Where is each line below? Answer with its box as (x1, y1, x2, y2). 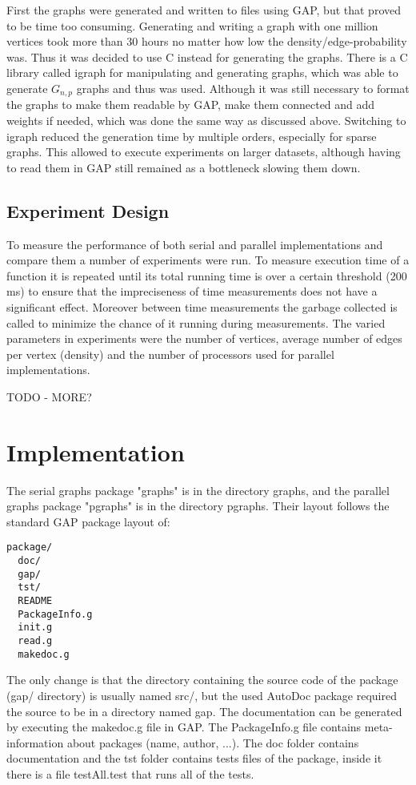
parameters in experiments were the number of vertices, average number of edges (6, 330, 402, 347)
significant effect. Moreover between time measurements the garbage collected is (6, 298, 398, 315)
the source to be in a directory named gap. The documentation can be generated (6, 702, 402, 719)
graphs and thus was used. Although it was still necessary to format (76, 79, 410, 96)
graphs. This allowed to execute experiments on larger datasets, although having (6, 143, 401, 160)
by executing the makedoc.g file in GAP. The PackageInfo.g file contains (6, 719, 362, 735)
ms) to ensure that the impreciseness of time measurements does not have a (6, 283, 378, 300)
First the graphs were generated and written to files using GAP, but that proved (6, 2, 401, 18)
